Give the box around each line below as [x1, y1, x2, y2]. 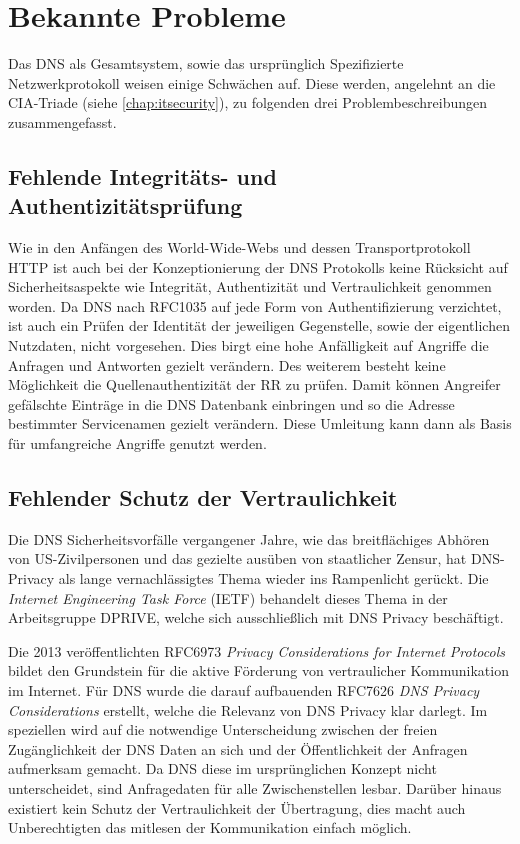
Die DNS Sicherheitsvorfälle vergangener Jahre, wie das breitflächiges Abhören [8, 528, 490, 549]
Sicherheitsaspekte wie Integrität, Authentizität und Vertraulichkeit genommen [8, 276, 492, 297]
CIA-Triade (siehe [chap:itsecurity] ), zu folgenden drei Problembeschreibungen [8, 92, 487, 113]
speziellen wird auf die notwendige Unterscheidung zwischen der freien [8, 719, 438, 740]
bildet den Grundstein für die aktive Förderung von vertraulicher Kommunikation [8, 660, 509, 681]
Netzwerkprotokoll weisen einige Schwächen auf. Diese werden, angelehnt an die [8, 72, 496, 93]
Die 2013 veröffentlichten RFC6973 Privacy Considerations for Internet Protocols [8, 640, 505, 661]
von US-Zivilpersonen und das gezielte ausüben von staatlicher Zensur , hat [8, 548, 467, 569]
